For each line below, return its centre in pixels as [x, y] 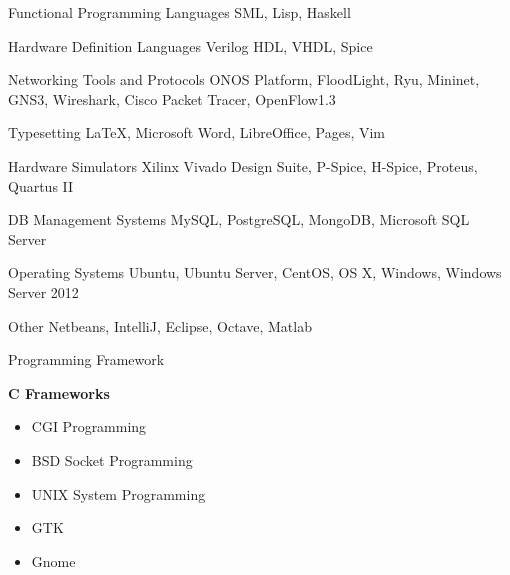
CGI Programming [89, 426]
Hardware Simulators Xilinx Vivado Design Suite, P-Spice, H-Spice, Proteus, [243, 165]
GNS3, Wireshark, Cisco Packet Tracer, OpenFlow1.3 [172, 98]
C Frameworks [59, 392]
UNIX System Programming [118, 493]
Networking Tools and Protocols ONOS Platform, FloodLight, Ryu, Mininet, [244, 79]
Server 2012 [43, 291]
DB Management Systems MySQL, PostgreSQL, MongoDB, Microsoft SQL [239, 219]
